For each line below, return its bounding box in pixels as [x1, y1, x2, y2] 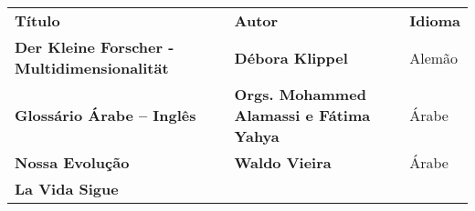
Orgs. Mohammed [234, 84, 366, 105]
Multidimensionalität [15, 57, 169, 78]
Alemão [409, 46, 459, 68]
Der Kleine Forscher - [15, 36, 174, 57]
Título [15, 10, 60, 31]
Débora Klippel [234, 46, 348, 68]
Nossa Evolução [15, 152, 130, 173]
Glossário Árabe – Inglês [15, 105, 196, 126]
